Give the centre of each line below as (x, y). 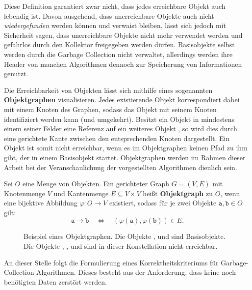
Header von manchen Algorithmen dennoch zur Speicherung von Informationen (123, 64)
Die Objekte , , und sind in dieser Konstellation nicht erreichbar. (121, 246)
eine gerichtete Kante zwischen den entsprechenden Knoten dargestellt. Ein (117, 138)
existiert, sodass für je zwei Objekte (163, 203)
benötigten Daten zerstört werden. (55, 281)
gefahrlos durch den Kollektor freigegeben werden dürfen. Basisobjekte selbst (119, 44)
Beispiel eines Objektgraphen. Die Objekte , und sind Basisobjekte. (125, 236)
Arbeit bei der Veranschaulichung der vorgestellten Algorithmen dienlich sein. (121, 167)
